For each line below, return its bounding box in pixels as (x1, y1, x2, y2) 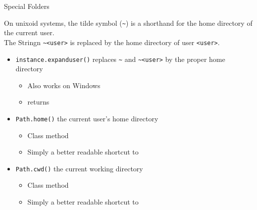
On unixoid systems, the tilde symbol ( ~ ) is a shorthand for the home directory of (4, 17, 253, 28)
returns (27, 97, 50, 107)
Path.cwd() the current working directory (15, 163, 143, 173)
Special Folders (4, 1, 50, 11)
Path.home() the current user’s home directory (15, 113, 158, 123)
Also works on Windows (27, 80, 101, 90)
